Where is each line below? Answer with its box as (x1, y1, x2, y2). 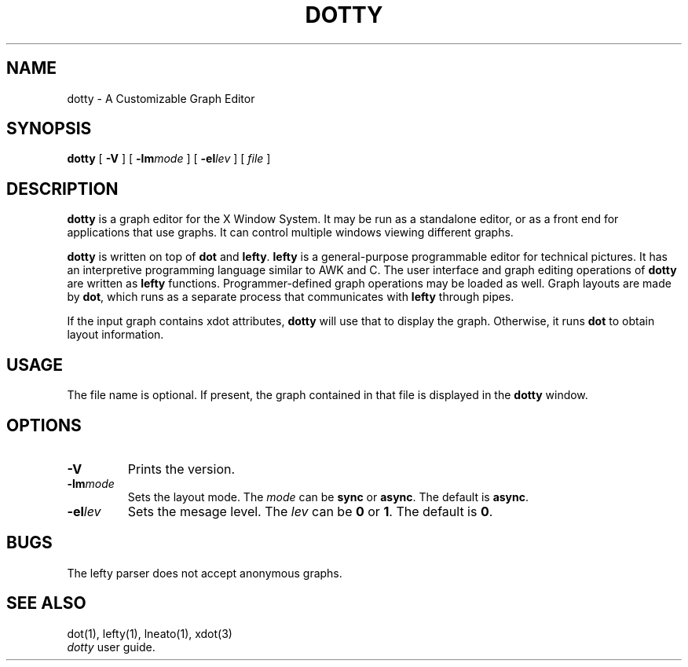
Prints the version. (127, 460, 236, 477)
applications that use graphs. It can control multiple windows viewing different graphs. (67, 225, 514, 240)
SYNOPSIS (6, 119, 92, 139)
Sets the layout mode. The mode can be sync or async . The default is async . (127, 489, 529, 504)
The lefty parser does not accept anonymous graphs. (67, 566, 342, 580)
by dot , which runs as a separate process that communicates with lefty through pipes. (67, 290, 514, 304)
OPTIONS (6, 415, 82, 435)
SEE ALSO (6, 593, 86, 614)
